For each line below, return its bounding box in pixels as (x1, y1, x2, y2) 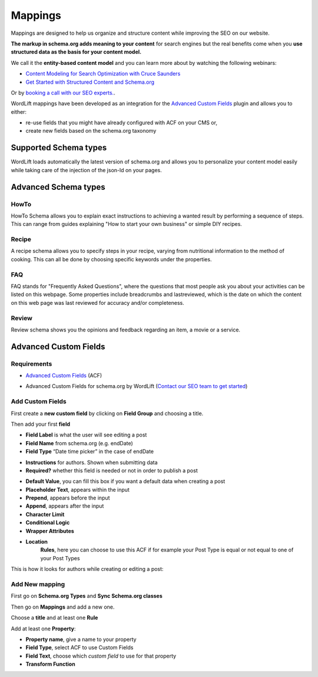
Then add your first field (11, 420, 71, 428)
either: (11, 108, 26, 115)
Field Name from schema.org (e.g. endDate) (25, 439, 134, 446)
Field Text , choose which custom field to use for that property (25, 652, 177, 659)
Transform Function (25, 660, 76, 668)
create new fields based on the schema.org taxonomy (25, 127, 157, 134)
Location (25, 538, 48, 545)
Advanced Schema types (11, 182, 105, 192)
